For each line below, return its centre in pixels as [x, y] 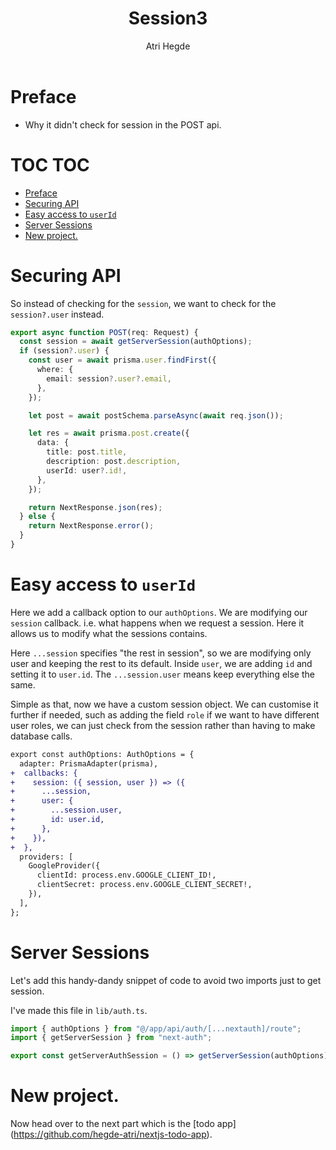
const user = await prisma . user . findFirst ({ [122, 360]
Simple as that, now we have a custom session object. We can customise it [164, 704]
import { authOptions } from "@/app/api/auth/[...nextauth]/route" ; [156, 1028]
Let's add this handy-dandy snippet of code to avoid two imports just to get [166, 980]
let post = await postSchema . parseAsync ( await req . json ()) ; [156, 415]
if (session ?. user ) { [64, 351]
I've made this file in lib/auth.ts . [79, 1010]
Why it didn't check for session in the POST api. [123, 124]
